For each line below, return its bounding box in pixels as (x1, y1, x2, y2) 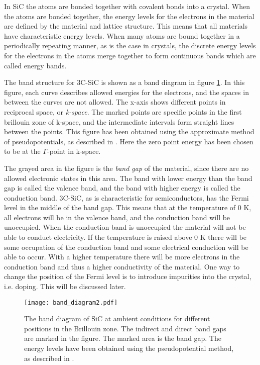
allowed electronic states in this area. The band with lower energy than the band (4, 172, 252, 183)
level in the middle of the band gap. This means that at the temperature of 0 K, (4, 202, 251, 213)
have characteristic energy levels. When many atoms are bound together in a (4, 30, 240, 41)
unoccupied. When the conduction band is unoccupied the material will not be (4, 222, 246, 232)
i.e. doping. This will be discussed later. (4, 281, 126, 292)
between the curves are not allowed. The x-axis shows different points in (4, 97, 226, 107)
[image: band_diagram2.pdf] (24, 299, 118, 306)
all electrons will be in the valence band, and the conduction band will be (4, 212, 230, 222)
